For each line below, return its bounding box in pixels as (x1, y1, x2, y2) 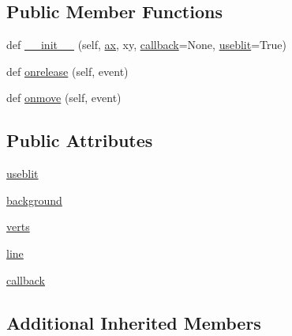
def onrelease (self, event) (6, 62, 129, 79)
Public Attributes (6, 128, 153, 153)
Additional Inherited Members (6, 310, 261, 334)
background (6, 191, 62, 208)
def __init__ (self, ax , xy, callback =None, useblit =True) (6, 36, 286, 53)
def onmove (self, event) (6, 89, 122, 106)
